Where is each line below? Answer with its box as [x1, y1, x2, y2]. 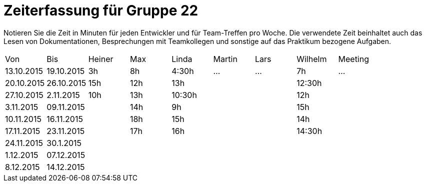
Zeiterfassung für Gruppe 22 [3, 2, 198, 19]
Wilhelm [296, 53, 327, 64]
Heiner [88, 53, 113, 64]
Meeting [338, 53, 369, 64]
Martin [213, 53, 237, 64]
